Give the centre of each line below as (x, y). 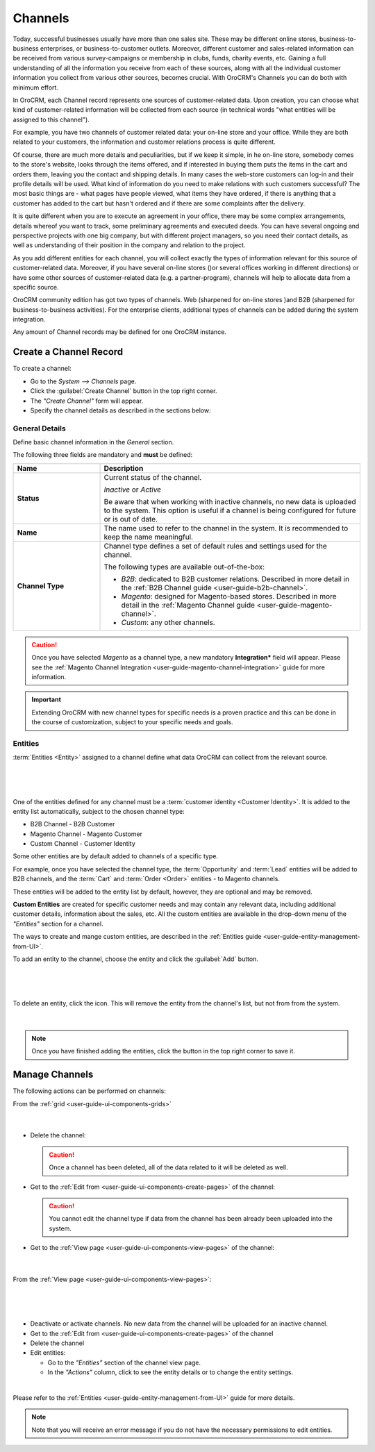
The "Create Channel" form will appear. (87, 401)
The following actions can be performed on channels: (89, 1091)
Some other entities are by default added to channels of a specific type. (116, 856)
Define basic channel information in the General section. (93, 442)
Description (124, 468)
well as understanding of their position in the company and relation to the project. (129, 245)
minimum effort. (36, 87)
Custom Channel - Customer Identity (83, 844)
